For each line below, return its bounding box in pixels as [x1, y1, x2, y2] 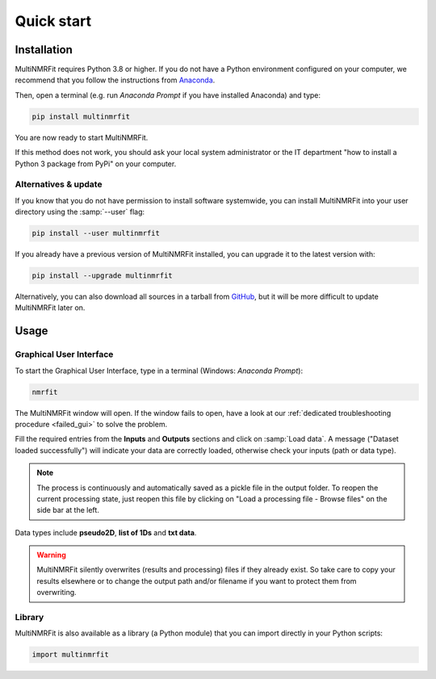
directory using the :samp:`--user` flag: [15, 207, 145, 217]
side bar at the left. [36, 505, 100, 515]
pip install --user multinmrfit [31, 228, 161, 238]
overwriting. [36, 588, 77, 597]
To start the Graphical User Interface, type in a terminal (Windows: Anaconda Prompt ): [15, 366, 303, 375]
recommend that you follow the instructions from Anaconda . [15, 75, 216, 85]
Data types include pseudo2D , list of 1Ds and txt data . [15, 527, 197, 537]
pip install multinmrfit [31, 111, 131, 121]
